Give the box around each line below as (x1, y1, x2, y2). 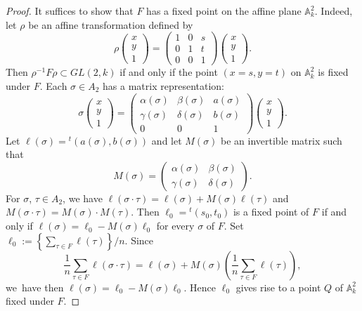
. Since (124, 232, 154, 247)
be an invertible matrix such (221, 133, 342, 147)
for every (156, 218, 195, 233)
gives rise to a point (235, 279, 321, 294)
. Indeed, (314, 4, 353, 18)
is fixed (318, 65, 349, 79)
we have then (6, 279, 64, 294)
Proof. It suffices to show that (6, 4, 134, 18)
